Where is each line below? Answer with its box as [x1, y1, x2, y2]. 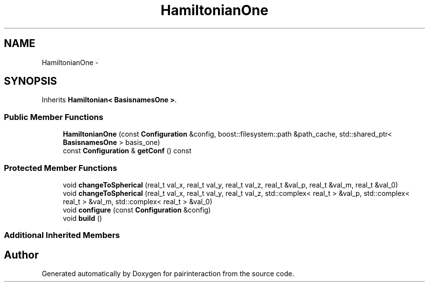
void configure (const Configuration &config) [63, 205, 211, 214]
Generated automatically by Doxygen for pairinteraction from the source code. [42, 269, 294, 278]
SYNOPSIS [4, 75, 57, 88]
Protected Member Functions [4, 163, 118, 173]
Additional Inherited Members [4, 230, 120, 240]
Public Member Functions [4, 112, 103, 122]
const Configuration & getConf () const [63, 146, 191, 155]
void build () [63, 214, 102, 222]
